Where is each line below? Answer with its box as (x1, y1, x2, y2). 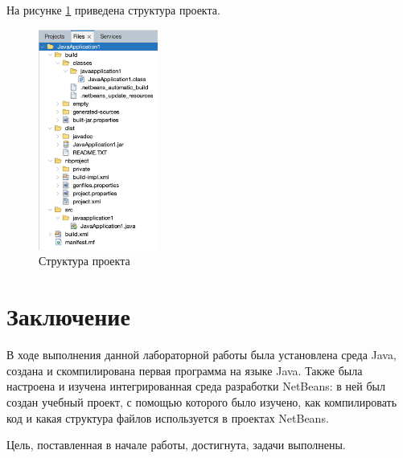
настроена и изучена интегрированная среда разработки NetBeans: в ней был (6, 378, 385, 395)
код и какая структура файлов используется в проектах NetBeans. (6, 409, 329, 426)
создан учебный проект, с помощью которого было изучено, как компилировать (6, 393, 397, 410)
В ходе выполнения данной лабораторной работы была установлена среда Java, (6, 346, 397, 363)
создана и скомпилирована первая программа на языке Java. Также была (6, 362, 363, 378)
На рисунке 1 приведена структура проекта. (6, 2, 220, 18)
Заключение (6, 300, 130, 333)
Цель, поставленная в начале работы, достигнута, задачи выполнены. (6, 436, 346, 453)
